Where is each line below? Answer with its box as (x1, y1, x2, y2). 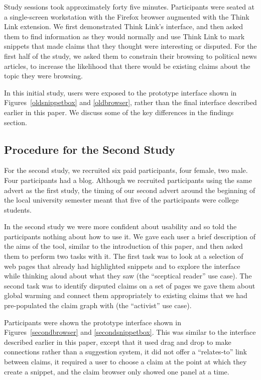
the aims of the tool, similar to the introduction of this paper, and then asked (4, 241, 243, 251)
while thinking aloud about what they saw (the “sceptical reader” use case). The (4, 270, 252, 281)
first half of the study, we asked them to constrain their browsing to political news (4, 50, 257, 61)
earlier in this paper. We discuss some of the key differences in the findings (4, 107, 234, 117)
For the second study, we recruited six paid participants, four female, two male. (4, 165, 248, 175)
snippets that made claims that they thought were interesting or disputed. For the (4, 41, 257, 51)
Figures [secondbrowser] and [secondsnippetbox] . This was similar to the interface (4, 327, 256, 337)
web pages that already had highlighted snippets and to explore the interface (4, 260, 240, 271)
